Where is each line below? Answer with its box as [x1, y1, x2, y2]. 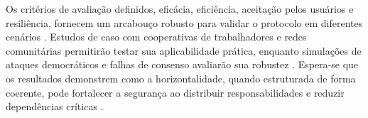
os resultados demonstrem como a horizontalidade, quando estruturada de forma [6, 70, 356, 85]
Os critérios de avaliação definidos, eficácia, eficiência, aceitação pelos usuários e [6, 1, 354, 16]
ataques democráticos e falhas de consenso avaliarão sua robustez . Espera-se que [6, 57, 359, 72]
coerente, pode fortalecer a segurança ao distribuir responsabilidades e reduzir [6, 85, 345, 100]
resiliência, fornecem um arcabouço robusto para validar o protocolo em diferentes [6, 15, 363, 30]
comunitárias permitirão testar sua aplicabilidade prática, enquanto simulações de [6, 43, 362, 58]
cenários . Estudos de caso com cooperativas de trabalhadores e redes [6, 29, 307, 44]
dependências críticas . [6, 99, 104, 114]
